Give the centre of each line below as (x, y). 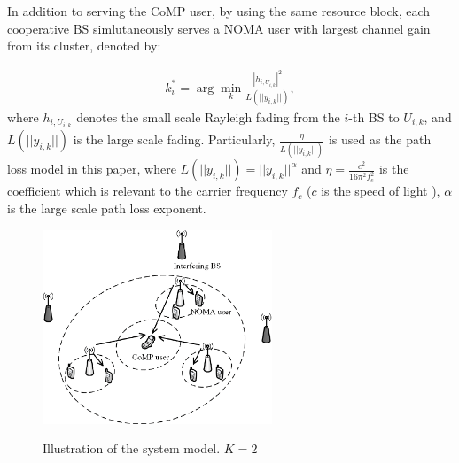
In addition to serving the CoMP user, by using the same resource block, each (219, 11)
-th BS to (374, 117)
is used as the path (380, 139)
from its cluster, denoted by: (84, 46)
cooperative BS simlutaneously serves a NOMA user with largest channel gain (219, 28)
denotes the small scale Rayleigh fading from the (208, 117)
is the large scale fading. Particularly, (174, 139)
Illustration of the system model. (132, 448)
